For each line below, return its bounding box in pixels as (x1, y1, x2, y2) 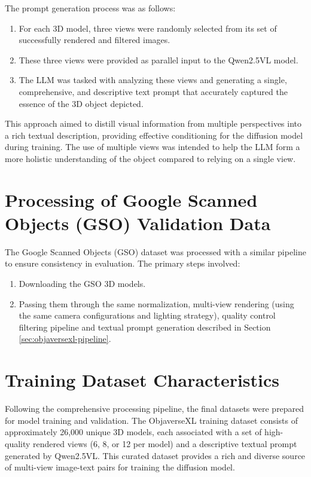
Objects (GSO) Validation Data (5, 210, 271, 235)
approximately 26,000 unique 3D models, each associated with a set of (5, 426, 262, 438)
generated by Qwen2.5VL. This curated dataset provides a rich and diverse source (5, 449, 306, 461)
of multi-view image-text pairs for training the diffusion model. (5, 461, 235, 473)
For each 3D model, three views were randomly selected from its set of (19, 22, 277, 34)
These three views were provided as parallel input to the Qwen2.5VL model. (19, 53, 298, 66)
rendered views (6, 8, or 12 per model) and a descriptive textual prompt (33, 437, 297, 450)
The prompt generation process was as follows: (5, 2, 176, 14)
